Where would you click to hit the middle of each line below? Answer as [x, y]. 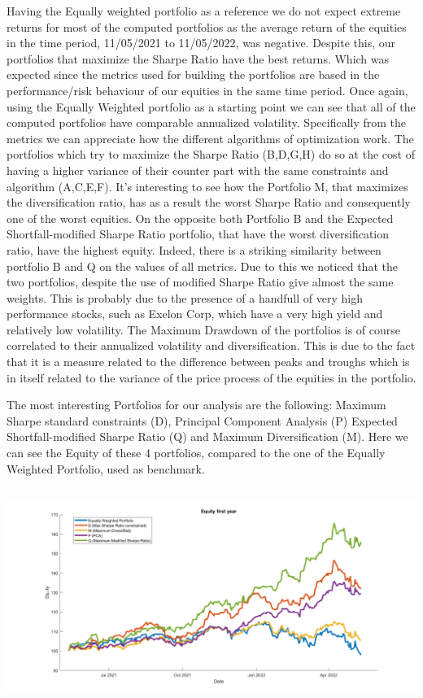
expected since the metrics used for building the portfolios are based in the [193, 74]
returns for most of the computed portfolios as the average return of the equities [207, 26]
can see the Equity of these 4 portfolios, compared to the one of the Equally [196, 453]
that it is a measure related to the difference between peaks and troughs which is [208, 362]
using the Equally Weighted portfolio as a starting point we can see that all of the [211, 106]
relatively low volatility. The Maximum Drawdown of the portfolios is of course [203, 329]
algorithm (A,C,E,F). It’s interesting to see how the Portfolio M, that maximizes [207, 186]
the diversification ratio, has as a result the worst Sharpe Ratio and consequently [209, 202]
